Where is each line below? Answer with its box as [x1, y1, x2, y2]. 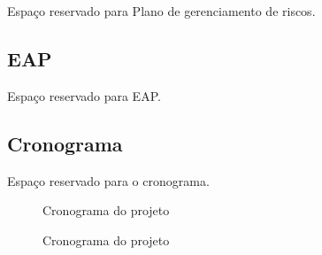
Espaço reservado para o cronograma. [7, 171, 210, 189]
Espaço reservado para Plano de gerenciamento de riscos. [7, 2, 316, 19]
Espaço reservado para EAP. [7, 86, 161, 104]
